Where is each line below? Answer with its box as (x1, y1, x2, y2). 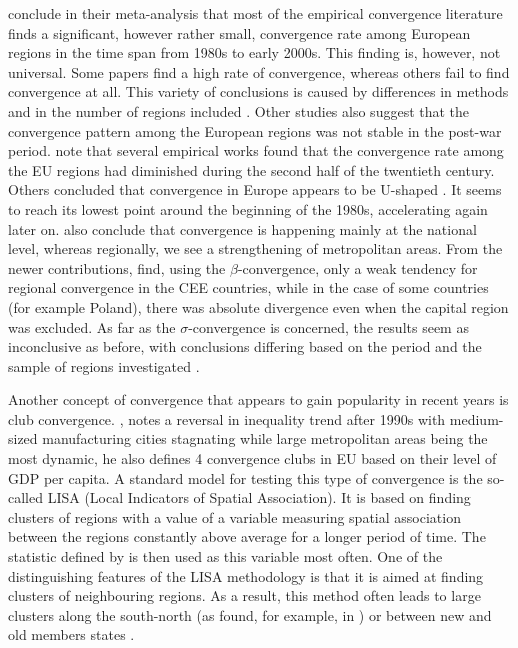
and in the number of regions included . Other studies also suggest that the (8, 100, 470, 121)
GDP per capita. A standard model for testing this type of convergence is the (8, 467, 483, 488)
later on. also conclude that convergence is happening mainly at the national (8, 218, 477, 239)
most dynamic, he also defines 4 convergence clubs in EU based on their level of (8, 448, 497, 469)
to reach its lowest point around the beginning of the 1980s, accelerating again (8, 198, 488, 219)
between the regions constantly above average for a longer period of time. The (8, 526, 486, 547)
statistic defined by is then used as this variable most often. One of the (8, 546, 443, 567)
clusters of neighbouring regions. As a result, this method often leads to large (8, 585, 481, 606)
